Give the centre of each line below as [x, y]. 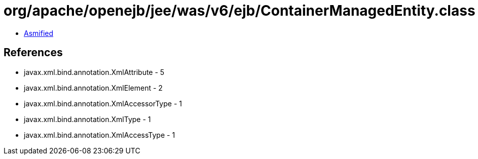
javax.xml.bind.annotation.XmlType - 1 [87, 119]
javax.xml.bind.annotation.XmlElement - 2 [93, 88]
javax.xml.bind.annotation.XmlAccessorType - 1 [103, 103]
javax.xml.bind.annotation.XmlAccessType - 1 [100, 135]
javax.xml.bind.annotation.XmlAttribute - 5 [94, 72]
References [33, 53]
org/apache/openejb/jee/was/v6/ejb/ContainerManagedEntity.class [240, 11]
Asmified [39, 33]
